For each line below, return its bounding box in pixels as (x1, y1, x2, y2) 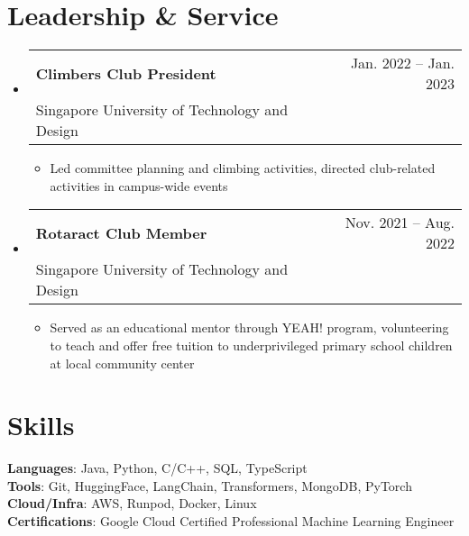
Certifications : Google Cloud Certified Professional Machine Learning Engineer (7, 512, 455, 530)
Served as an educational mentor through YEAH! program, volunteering (50, 318, 449, 337)
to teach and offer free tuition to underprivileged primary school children (50, 335, 453, 354)
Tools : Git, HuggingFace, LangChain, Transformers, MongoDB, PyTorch (7, 476, 412, 495)
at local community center (50, 353, 195, 372)
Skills (7, 406, 75, 443)
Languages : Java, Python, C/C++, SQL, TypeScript (7, 459, 308, 477)
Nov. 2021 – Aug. (345, 212, 455, 233)
